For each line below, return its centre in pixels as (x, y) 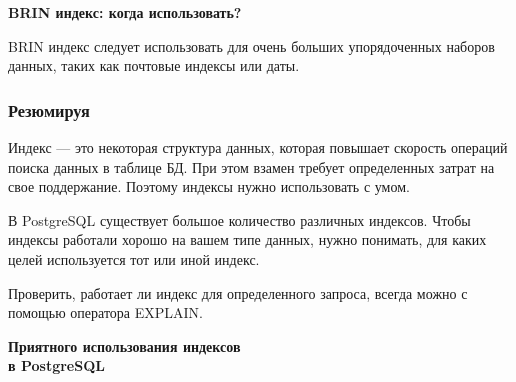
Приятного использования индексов (124, 345)
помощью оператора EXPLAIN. (106, 312)
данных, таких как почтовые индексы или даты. (154, 65)
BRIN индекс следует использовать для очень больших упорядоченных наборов (251, 45)
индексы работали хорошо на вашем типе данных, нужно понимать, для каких (247, 239)
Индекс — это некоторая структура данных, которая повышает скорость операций (258, 147)
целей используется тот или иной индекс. (134, 258)
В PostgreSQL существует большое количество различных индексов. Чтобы (239, 219)
